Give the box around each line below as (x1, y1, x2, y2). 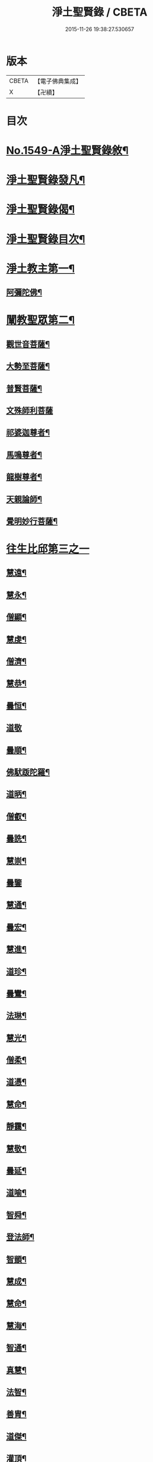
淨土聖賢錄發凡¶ (6, 174, 85, 187)
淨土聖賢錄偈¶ (6, 203, 75, 217)
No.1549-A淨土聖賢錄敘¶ (6, 144, 129, 157)
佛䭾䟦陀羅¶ (6, 767, 50, 777)
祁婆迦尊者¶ (6, 428, 50, 438)
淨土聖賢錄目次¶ (6, 232, 85, 246)
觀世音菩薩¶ (6, 339, 50, 349)
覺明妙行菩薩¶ (6, 516, 58, 526)
